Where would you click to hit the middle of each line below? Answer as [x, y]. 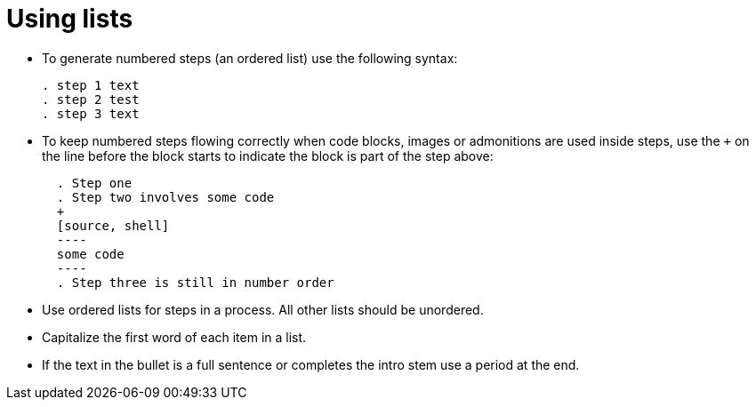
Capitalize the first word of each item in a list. [174, 337]
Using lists [70, 19]
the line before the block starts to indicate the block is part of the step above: [268, 156]
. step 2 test [91, 99]
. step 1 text [91, 85]
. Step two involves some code [165, 197]
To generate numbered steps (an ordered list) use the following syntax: [250, 58]
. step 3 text [91, 113]
